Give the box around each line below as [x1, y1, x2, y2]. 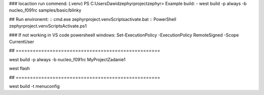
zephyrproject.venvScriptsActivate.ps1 [9, 23, 87, 29]
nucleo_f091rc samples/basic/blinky [9, 7, 82, 13]
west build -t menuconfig [9, 83, 60, 89]
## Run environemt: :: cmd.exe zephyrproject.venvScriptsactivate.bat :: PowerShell [9, 16, 176, 22]
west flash [9, 65, 30, 71]
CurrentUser [9, 39, 34, 45]
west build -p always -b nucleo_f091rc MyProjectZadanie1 [9, 56, 126, 63]
